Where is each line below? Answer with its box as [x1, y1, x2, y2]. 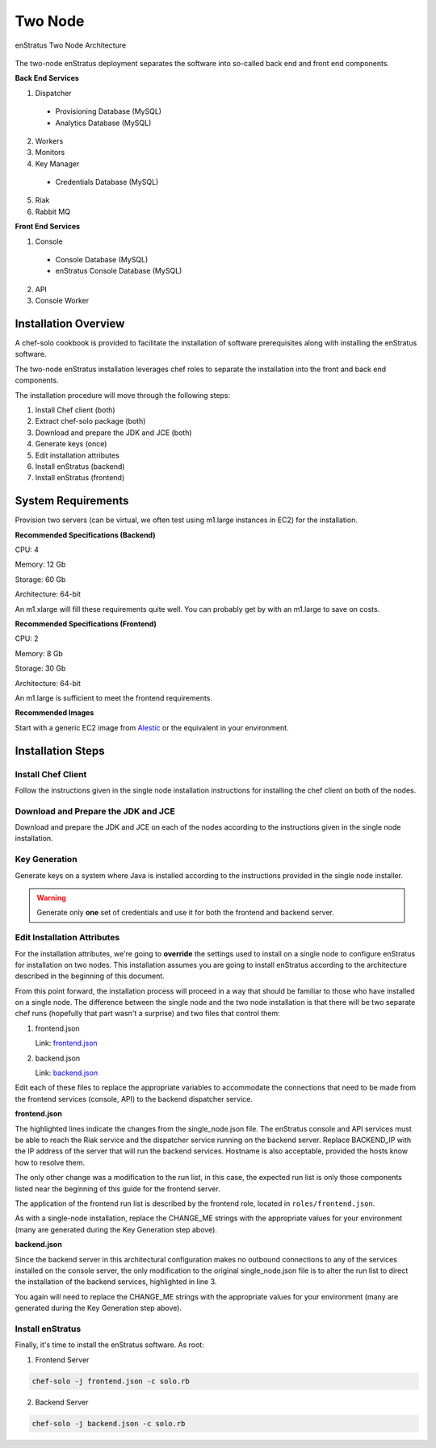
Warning [36, 893, 66, 902]
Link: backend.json [35, 1068, 99, 1078]
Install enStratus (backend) [35, 462, 125, 471]
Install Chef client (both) [35, 405, 116, 415]
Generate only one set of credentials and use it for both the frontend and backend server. [36, 908, 335, 918]
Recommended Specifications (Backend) [15, 529, 156, 540]
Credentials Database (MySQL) [55, 178, 159, 187]
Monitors [35, 148, 65, 157]
